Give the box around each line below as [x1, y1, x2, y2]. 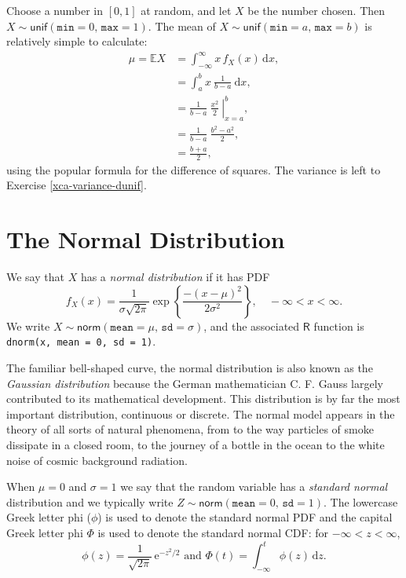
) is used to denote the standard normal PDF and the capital [97, 509, 393, 525]
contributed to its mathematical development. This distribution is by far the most [6, 390, 401, 407]
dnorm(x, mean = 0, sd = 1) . [6, 333, 156, 349]
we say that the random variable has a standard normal [120, 478, 388, 495]
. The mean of [148, 17, 216, 34]
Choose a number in [6, 2, 104, 18]
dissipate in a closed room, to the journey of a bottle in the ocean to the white [6, 437, 385, 452]
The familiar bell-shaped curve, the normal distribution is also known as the [6, 360, 373, 376]
